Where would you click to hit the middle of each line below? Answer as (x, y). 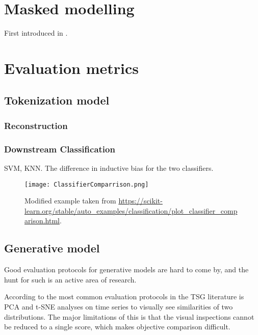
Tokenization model (57, 100)
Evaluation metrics (71, 68)
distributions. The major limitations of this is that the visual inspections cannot (129, 316)
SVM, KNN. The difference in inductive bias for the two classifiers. (109, 167)
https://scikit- (140, 201)
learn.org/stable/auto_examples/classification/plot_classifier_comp (131, 210)
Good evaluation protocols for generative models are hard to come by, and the (126, 269)
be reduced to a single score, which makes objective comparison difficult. (117, 327)
